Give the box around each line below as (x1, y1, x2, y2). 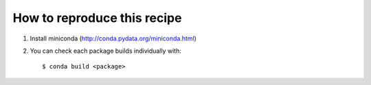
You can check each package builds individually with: (30, 47, 181, 55)
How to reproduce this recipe (12, 10, 182, 25)
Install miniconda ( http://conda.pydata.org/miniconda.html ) (30, 34, 197, 42)
